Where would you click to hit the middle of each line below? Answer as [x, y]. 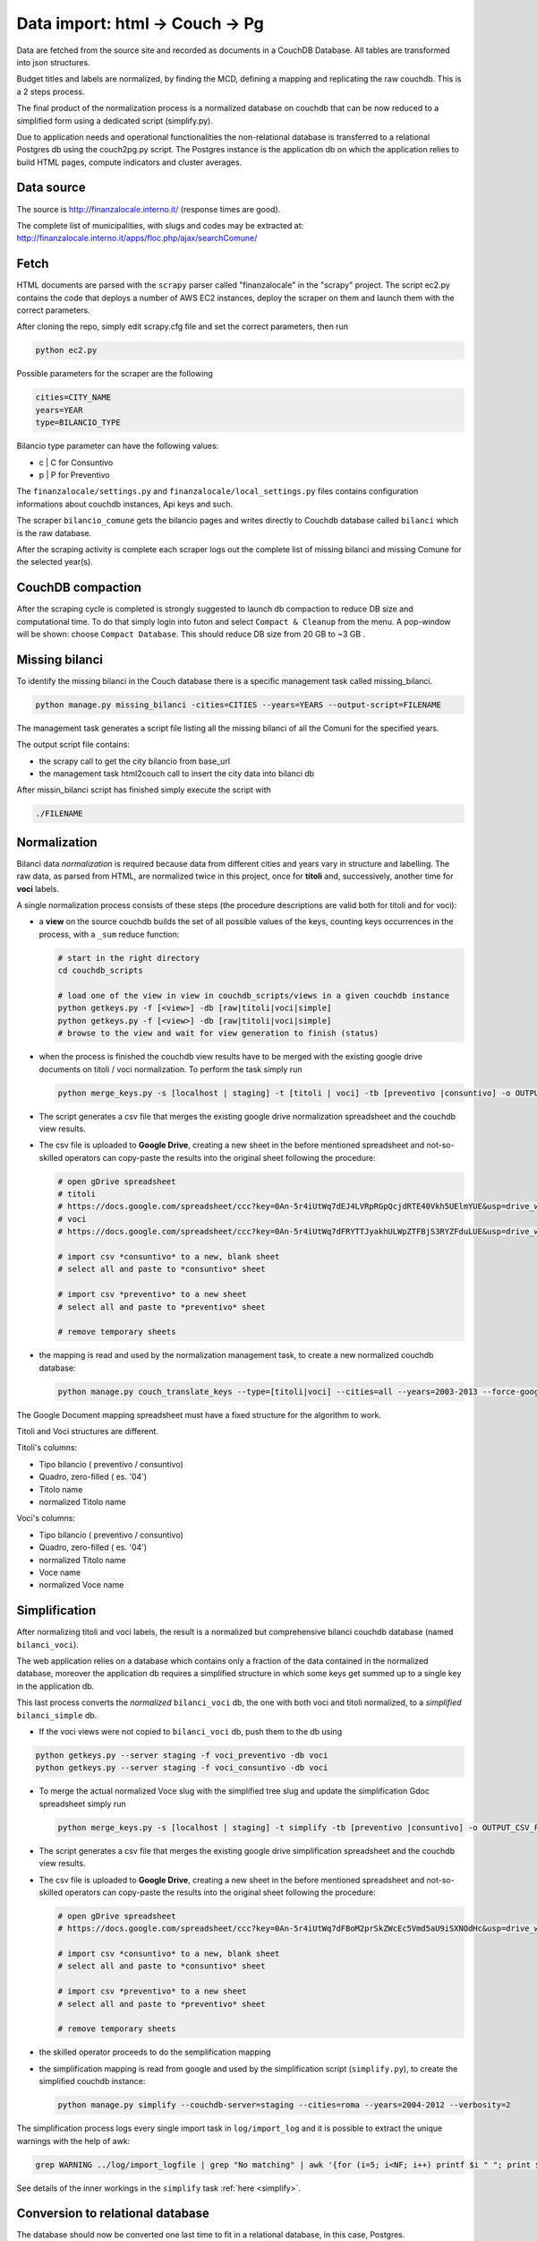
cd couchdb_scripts [100, 971]
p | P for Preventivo [75, 474]
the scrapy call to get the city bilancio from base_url [135, 761]
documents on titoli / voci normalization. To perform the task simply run [170, 1069]
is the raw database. [54, 532]
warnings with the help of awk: [73, 2141]
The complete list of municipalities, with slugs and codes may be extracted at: [160, 225]
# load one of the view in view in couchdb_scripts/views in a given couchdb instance [254, 995]
